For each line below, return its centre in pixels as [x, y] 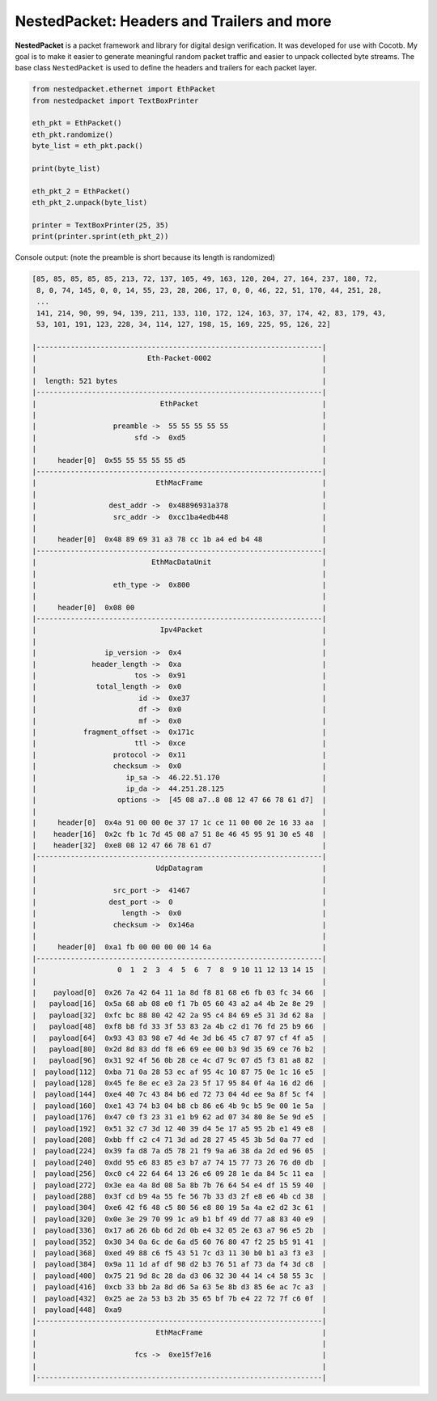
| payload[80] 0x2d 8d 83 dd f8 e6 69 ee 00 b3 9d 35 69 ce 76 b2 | [179, 1049]
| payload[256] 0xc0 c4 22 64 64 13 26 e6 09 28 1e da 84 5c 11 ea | [179, 1174]
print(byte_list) [66, 169]
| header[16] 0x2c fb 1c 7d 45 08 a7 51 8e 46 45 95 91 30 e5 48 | [179, 834]
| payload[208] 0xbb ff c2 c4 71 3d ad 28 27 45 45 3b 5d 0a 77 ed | [179, 1140]
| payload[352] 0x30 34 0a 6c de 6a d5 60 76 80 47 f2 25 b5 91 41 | [179, 1242]
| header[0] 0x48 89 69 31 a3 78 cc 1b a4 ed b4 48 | [179, 539]
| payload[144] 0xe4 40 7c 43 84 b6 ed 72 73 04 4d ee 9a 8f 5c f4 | [179, 1094]
